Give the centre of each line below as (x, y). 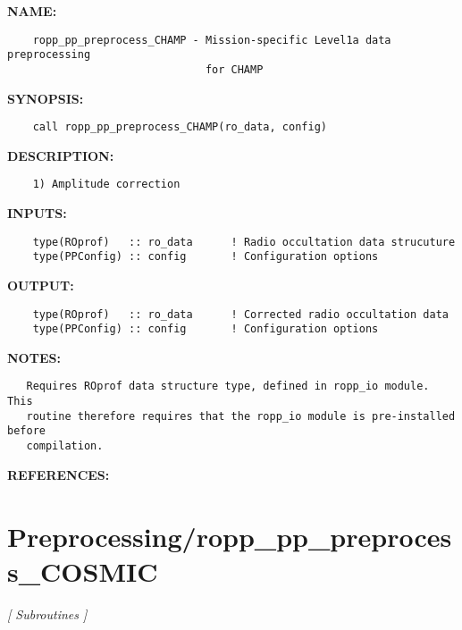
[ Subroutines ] (47, 613)
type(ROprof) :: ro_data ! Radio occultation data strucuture (244, 242)
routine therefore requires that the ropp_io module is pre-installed (241, 416)
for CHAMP (234, 69)
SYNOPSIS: (46, 98)
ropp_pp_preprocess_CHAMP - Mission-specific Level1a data (212, 40)
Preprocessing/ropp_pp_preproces (230, 536)
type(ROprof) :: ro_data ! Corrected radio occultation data (240, 314)
